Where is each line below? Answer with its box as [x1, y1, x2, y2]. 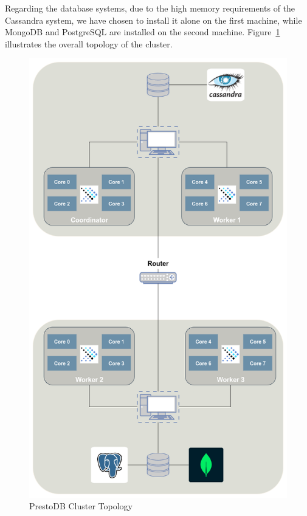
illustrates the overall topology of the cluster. [5, 37, 173, 50]
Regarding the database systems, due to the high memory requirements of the [5, 2, 295, 14]
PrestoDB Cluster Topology [29, 500, 133, 512]
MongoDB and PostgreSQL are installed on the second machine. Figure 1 [5, 26, 280, 38]
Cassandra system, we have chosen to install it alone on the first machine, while [5, 13, 302, 26]
